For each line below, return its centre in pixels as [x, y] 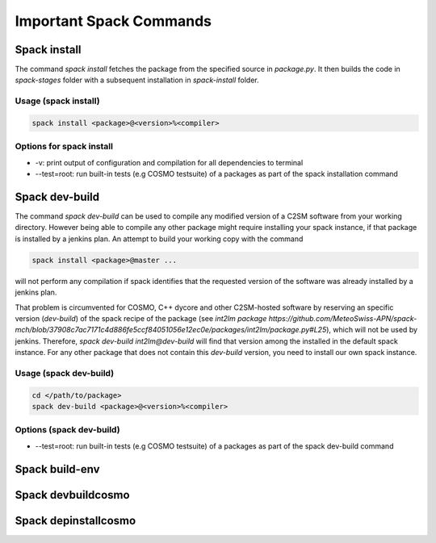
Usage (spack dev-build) [65, 373]
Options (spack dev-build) [67, 430]
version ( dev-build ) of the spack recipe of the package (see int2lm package [141, 318]
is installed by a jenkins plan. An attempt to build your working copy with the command [159, 239]
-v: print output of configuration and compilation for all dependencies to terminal [169, 162]
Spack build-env [57, 469]
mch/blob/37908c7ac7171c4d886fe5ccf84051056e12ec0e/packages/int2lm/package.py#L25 [171, 330]
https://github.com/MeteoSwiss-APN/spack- [343, 318]
